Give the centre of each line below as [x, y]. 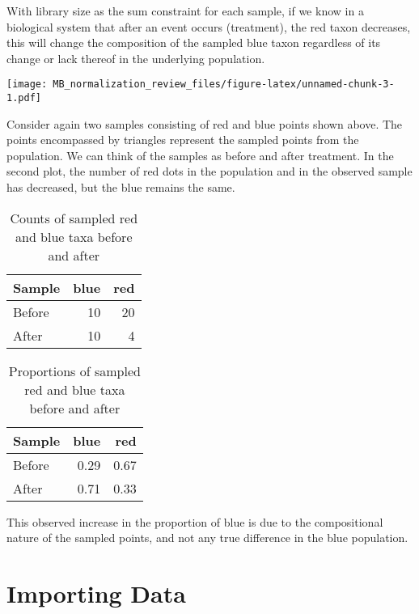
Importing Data [96, 593]
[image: [27, 85]
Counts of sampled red [74, 218]
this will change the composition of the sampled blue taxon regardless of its [194, 42]
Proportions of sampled [74, 371]
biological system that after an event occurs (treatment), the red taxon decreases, [209, 26]
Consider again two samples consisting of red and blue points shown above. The [205, 123]
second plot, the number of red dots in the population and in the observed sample [209, 171]
